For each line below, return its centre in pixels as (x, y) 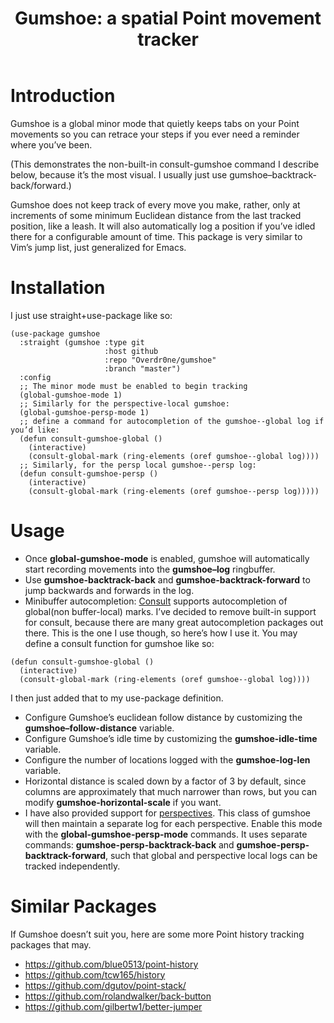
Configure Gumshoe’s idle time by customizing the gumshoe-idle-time (171, 738)
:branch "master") (143, 368)
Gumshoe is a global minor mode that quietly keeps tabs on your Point (155, 123)
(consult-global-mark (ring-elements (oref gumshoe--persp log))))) (174, 491)
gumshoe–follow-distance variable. (99, 728)
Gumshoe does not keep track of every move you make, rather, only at (155, 204)
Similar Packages (84, 906)
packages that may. (51, 944)
